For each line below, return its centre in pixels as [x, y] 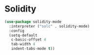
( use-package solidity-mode [33, 22]
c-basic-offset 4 [29, 40]
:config [17, 31]
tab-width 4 [23, 44]
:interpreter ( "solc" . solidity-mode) [49, 26]
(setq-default [23, 35]
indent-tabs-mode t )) [33, 49]
